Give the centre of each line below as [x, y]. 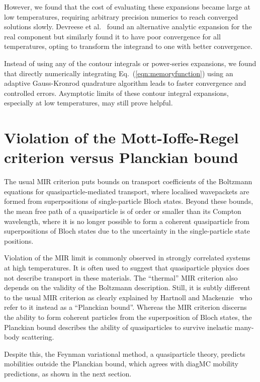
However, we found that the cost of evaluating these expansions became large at [127, 7]
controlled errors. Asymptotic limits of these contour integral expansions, [116, 93]
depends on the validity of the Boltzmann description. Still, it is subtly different [127, 287]
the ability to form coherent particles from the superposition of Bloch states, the [128, 317]
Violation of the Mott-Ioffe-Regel [121, 138]
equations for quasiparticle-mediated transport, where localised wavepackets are [127, 191]
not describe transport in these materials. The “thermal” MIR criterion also [121, 277]
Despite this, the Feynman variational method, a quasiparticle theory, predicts [125, 353]
